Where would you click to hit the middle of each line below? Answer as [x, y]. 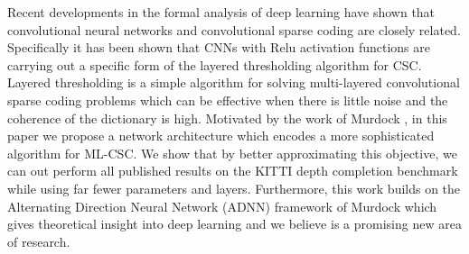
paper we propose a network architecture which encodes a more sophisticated [221, 136]
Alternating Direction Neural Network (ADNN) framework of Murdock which [222, 206]
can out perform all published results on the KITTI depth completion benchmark [233, 171]
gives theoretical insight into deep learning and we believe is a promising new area [234, 224]
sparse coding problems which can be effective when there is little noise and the [228, 100]
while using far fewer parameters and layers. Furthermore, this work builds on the [234, 188]
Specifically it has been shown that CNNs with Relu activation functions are [219, 47]
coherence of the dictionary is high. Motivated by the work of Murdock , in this [227, 118]
